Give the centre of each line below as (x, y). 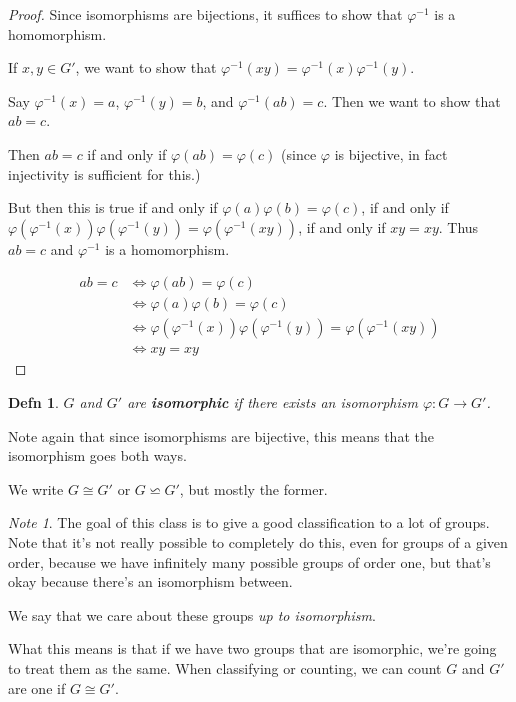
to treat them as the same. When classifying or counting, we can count (225, 668)
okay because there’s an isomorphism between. (150, 581)
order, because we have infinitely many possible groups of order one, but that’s (249, 561)
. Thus (458, 226)
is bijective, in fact (391, 153)
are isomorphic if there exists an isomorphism (272, 402)
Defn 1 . (33, 402)
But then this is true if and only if (113, 207)
